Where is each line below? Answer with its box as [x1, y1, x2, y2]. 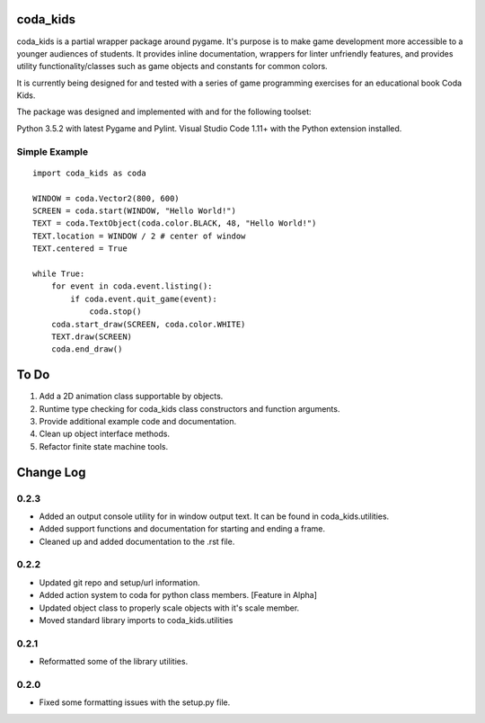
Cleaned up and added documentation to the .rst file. [39, 536, 235, 547]
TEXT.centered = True [32, 244, 128, 254]
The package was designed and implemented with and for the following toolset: [16, 106, 312, 117]
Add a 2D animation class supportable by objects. [39, 391, 224, 402]
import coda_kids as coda [32, 167, 147, 178]
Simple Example [16, 145, 89, 157]
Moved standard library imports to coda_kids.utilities [39, 615, 234, 625]
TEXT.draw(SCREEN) [50, 331, 133, 342]
